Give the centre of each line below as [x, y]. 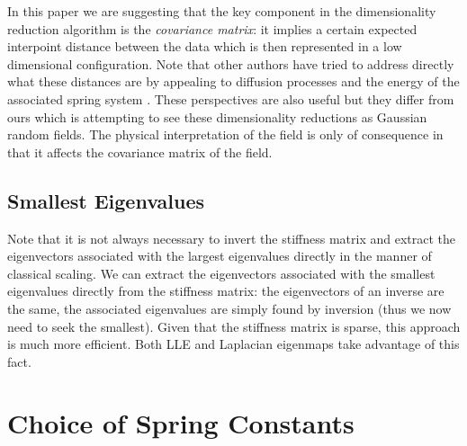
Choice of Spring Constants [181, 423]
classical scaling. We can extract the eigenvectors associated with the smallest [221, 273]
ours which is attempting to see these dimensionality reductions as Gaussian [217, 116]
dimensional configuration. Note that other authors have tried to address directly [231, 63]
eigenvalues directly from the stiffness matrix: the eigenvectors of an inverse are [226, 291]
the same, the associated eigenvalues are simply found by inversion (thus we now [229, 308]
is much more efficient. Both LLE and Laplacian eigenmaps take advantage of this [233, 344]
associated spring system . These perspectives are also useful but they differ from [231, 98]
